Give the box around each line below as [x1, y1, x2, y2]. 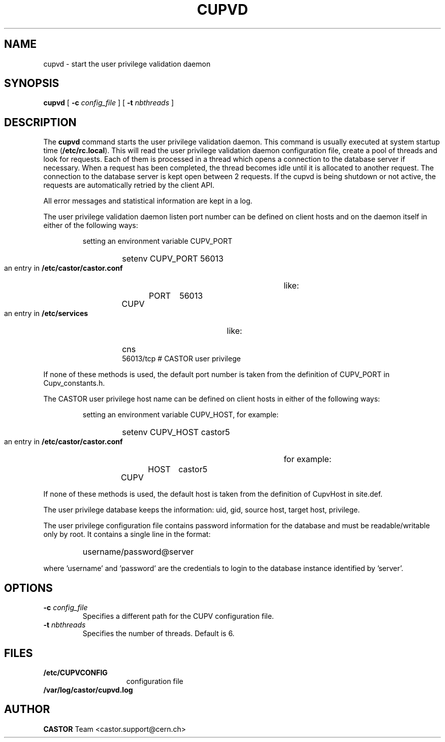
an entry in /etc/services [4, 309, 88, 318]
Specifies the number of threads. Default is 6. [82, 629, 235, 638]
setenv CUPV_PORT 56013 [122, 253, 224, 264]
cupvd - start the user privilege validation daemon [43, 59, 211, 68]
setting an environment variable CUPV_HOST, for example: [82, 410, 279, 419]
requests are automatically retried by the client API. [43, 181, 214, 190]
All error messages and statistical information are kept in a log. [43, 196, 252, 206]
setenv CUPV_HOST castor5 [122, 427, 230, 438]
